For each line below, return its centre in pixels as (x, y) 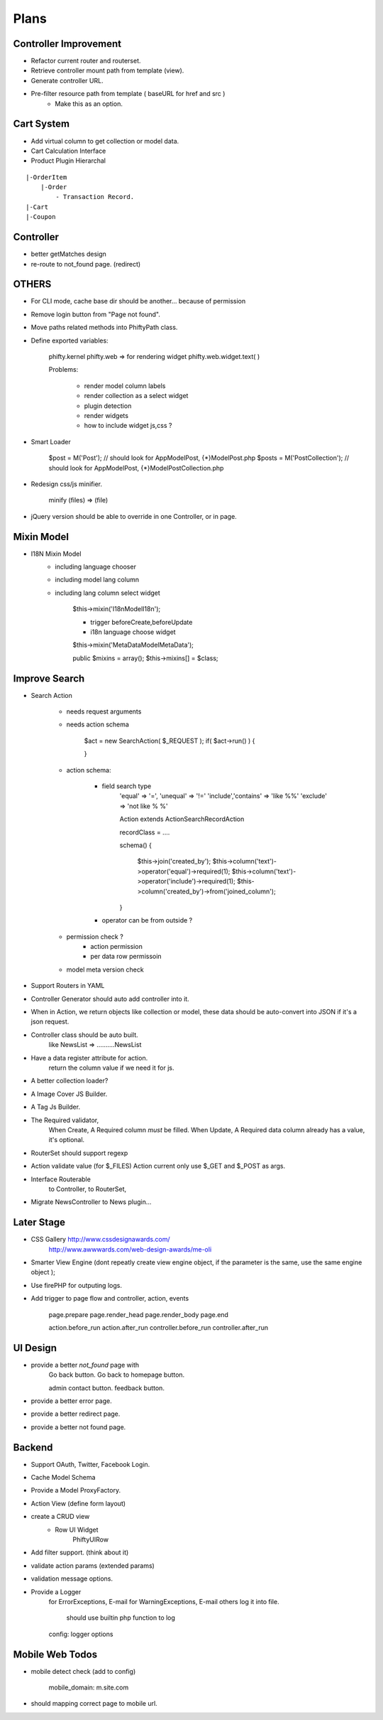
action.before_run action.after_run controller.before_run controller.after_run (159, 1327)
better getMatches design (68, 254)
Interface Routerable (61, 1179)
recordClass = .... (145, 832)
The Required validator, (65, 1120)
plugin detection (108, 406)
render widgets (106, 415)
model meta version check (105, 969)
